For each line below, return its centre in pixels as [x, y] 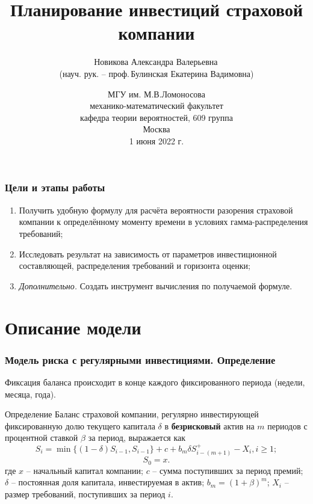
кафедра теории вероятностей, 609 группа [156, 117]
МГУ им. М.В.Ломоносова [156, 94]
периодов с [287, 426]
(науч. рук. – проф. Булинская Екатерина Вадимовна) [156, 73]
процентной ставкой [42, 438]
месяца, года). [31, 394]
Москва [156, 129]
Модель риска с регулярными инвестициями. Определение [140, 359]
